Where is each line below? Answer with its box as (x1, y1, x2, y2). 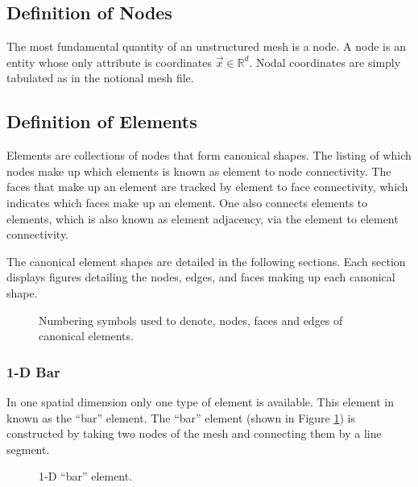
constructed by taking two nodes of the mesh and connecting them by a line (6, 425, 382, 442)
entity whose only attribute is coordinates (6, 53, 213, 70)
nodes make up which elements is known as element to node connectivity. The (6, 162, 391, 179)
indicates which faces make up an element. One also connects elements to (6, 194, 368, 210)
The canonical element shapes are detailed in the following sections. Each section (6, 252, 406, 269)
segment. (6, 440, 50, 457)
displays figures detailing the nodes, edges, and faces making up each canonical (6, 268, 395, 285)
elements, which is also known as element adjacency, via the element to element (6, 210, 399, 227)
